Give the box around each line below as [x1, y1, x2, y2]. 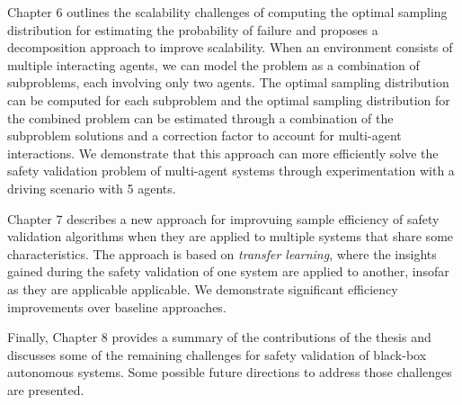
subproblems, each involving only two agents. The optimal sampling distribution [7, 73, 449, 92]
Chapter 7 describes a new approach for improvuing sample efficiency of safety [7, 209, 440, 228]
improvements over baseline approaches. [7, 297, 227, 316]
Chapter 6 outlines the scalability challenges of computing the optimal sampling [7, 3, 448, 21]
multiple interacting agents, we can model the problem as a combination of [7, 55, 420, 74]
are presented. [7, 380, 84, 399]
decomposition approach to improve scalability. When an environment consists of [7, 38, 453, 57]
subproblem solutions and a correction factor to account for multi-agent [7, 126, 402, 145]
